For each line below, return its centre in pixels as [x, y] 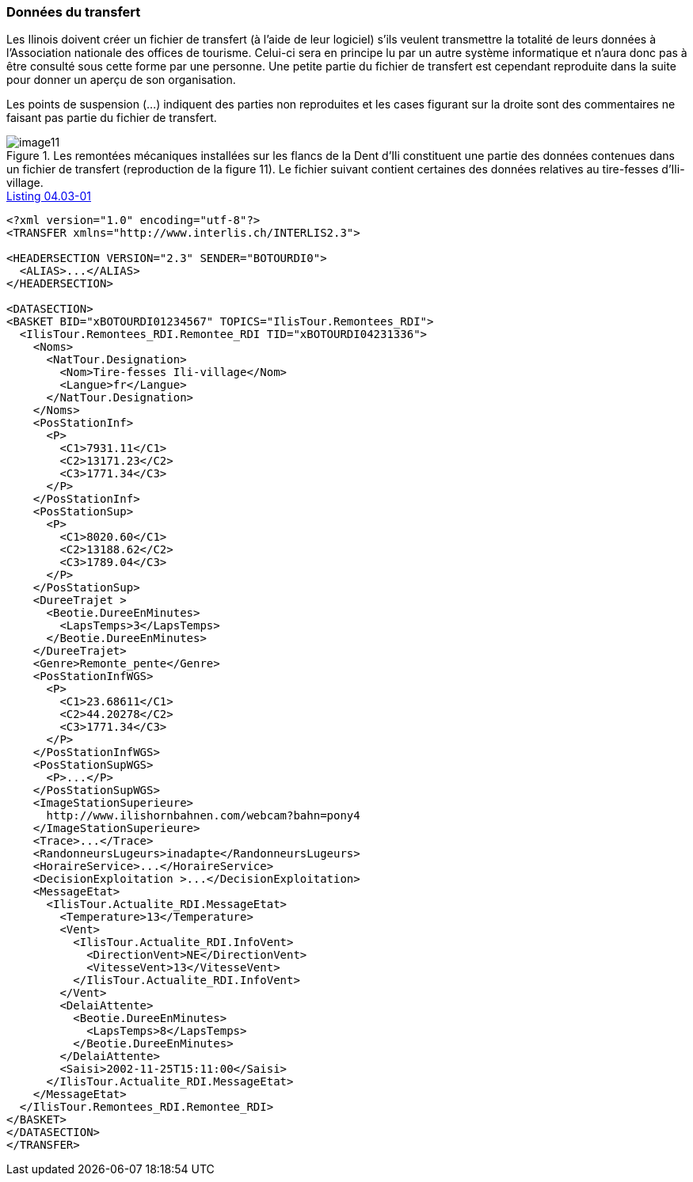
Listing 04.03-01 [49, 196]
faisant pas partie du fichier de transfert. [112, 118]
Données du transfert [74, 12]
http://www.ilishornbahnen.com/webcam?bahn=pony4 [203, 816]
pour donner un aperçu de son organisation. [121, 80]
